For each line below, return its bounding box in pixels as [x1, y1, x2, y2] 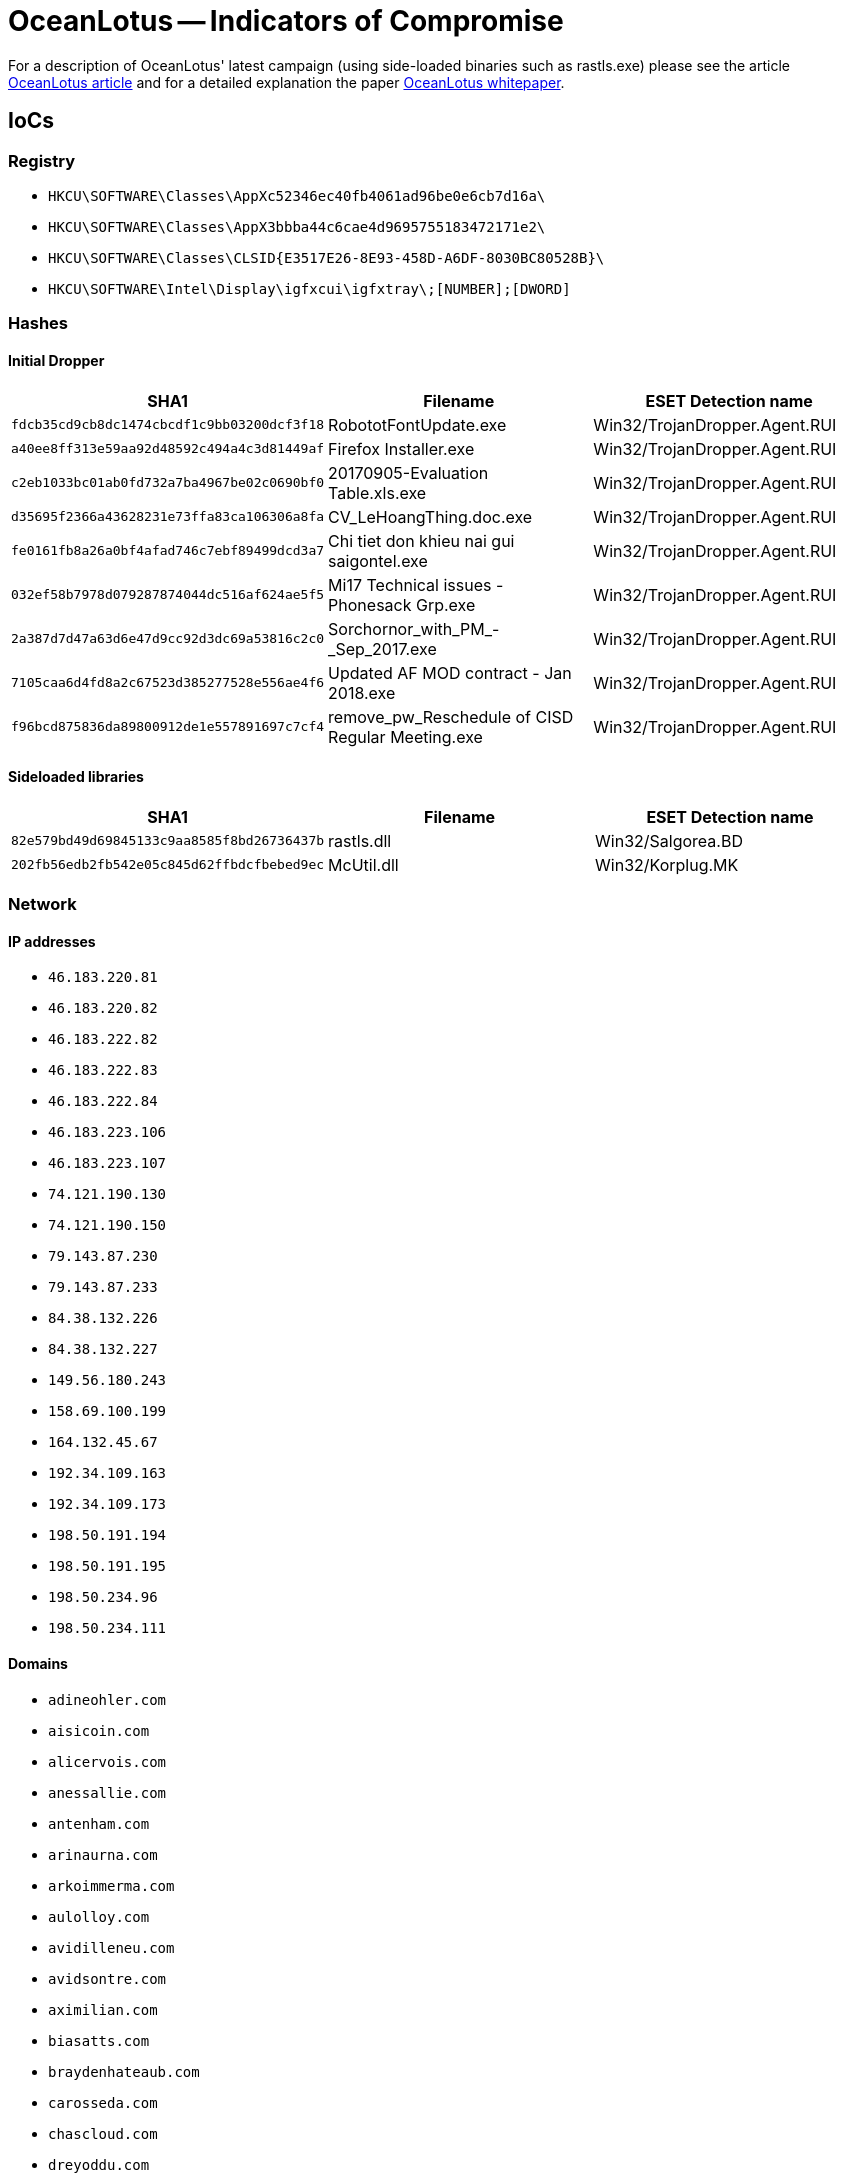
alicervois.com [48, 1753, 167, 1770]
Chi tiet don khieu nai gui [328, 530, 515, 551]
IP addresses [8, 932, 96, 950]
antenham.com [48, 1815, 150, 1832]
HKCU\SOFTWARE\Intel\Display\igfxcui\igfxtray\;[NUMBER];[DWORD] [48, 280, 571, 297]
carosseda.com [48, 2094, 158, 2111]
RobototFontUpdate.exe [328, 414, 507, 435]
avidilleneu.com [48, 1939, 175, 1956]
